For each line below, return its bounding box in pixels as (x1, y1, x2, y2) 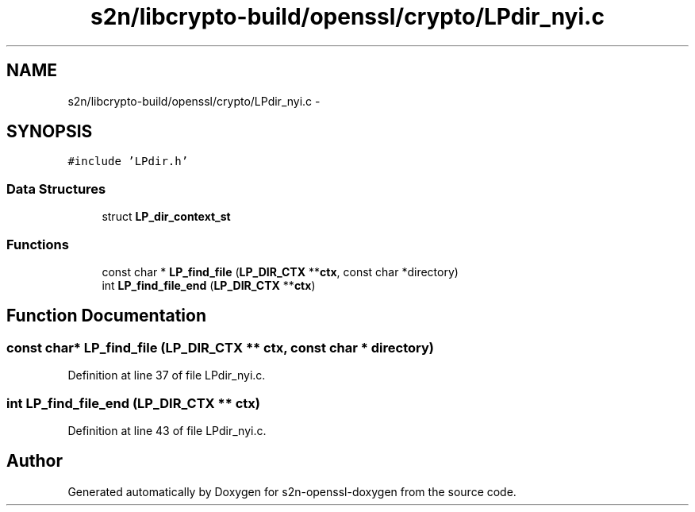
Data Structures (6, 180, 106, 197)
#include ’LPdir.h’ (67, 155, 189, 168)
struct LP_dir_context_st (102, 210, 231, 224)
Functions (6, 236, 69, 252)
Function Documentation (6, 306, 206, 326)
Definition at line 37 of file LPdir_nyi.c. (67, 368, 266, 383)
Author (6, 451, 63, 472)
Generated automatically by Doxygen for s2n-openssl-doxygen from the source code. (67, 484, 516, 499)
